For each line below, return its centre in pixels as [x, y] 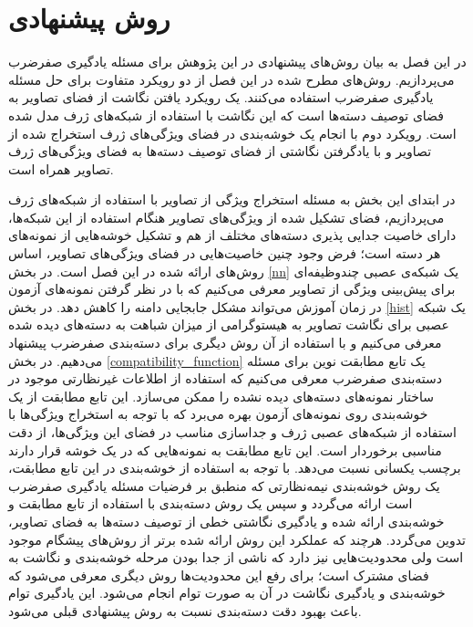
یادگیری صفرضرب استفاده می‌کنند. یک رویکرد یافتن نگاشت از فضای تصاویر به [221, 97]
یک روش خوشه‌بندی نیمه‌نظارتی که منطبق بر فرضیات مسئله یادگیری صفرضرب [224, 485]
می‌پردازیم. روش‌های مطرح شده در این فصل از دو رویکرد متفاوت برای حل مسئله [231, 79]
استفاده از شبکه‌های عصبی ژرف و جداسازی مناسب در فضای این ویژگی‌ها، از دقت [232, 432]
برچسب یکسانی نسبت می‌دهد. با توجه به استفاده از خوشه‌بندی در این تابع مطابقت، [235, 468]
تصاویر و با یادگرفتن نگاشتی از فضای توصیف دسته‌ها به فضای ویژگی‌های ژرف [220, 151]
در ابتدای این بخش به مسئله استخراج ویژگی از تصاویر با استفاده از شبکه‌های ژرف [232, 199]
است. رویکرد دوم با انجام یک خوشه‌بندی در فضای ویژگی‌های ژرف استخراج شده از [232, 133]
